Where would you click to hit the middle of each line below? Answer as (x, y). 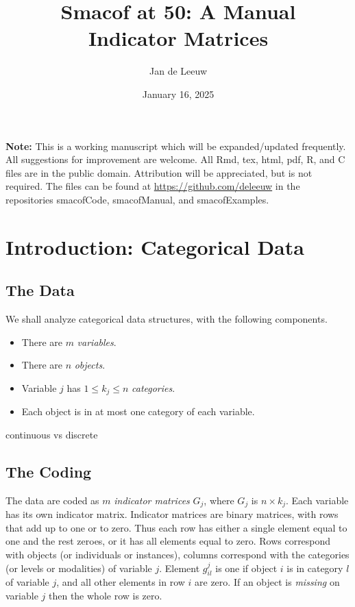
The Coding (49, 471)
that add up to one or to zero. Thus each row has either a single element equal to (176, 527)
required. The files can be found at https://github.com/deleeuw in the (153, 186)
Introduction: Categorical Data (155, 246)
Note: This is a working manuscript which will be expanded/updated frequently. (176, 146)
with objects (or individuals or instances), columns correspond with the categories (177, 554)
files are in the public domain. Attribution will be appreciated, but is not (159, 172)
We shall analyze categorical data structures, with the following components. (167, 319)
